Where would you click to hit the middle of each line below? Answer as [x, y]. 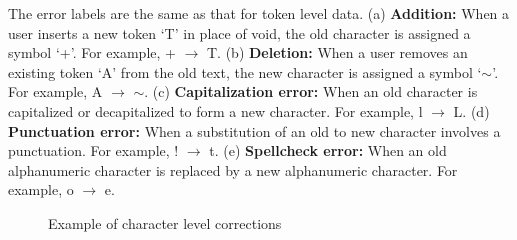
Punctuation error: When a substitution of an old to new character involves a [254, 130]
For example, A [55, 91]
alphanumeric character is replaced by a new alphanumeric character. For [233, 169]
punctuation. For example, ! [93, 150]
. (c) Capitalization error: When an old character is [311, 91]
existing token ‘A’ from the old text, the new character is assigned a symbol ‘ [245, 71]
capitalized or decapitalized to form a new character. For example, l [215, 110]
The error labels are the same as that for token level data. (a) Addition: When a [259, 13]
